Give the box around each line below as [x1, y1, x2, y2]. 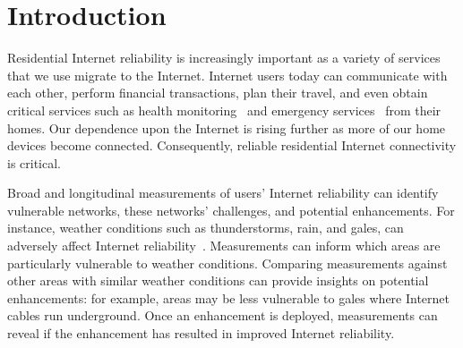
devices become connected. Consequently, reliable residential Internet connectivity [7, 136, 457, 155]
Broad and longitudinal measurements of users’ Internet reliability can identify [7, 183, 439, 202]
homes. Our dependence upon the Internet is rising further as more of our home [7, 118, 446, 137]
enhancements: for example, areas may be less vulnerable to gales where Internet [7, 288, 450, 307]
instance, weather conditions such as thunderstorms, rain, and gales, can [7, 218, 404, 237]
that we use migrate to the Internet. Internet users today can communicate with [7, 65, 448, 84]
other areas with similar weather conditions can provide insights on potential [7, 271, 429, 290]
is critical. [7, 153, 62, 172]
